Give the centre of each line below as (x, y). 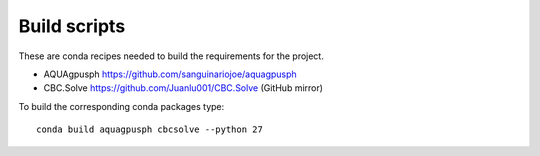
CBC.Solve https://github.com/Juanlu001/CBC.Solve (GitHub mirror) (183, 88)
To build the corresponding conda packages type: (121, 106)
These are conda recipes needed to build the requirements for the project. (171, 56)
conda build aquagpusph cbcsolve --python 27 (150, 129)
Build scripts (72, 26)
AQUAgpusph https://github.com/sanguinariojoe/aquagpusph (170, 74)
